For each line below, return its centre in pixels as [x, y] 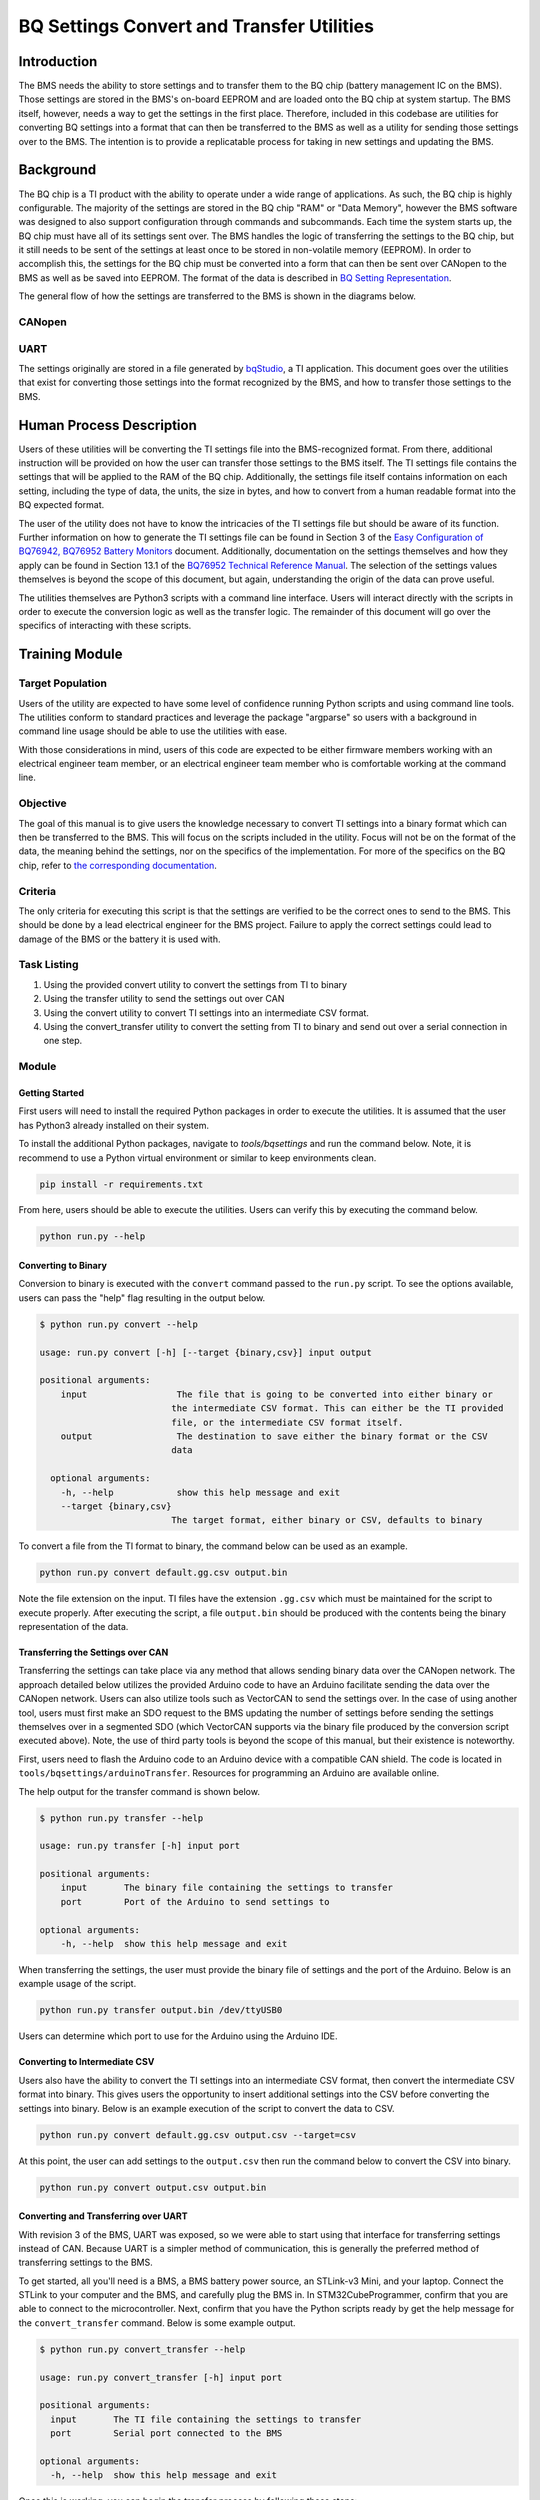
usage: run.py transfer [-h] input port [139, 1846]
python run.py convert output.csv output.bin [153, 2187]
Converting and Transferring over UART [103, 2216]
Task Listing [48, 965]
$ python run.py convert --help [119, 1324]
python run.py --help [92, 1236]
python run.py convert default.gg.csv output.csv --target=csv [198, 2134]
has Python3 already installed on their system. [114, 1125]
